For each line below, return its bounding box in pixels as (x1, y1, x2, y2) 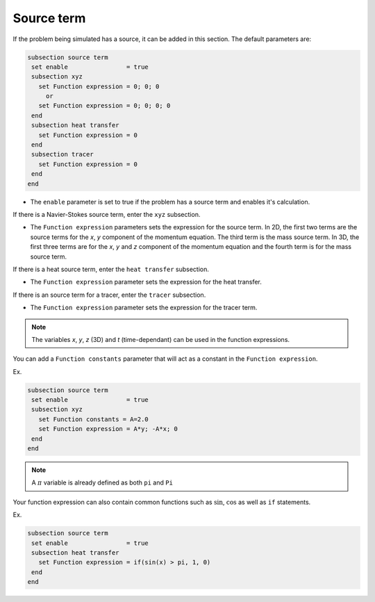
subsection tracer (31, 150, 94, 158)
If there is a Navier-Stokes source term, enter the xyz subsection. (12, 210, 201, 218)
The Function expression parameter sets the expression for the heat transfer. (30, 278, 262, 286)
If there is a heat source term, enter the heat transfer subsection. (12, 265, 210, 273)
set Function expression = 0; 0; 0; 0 (38, 101, 171, 110)
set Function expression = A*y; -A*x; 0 (38, 425, 178, 433)
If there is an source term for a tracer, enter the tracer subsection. (12, 291, 206, 299)
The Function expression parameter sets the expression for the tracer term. (30, 303, 258, 312)
